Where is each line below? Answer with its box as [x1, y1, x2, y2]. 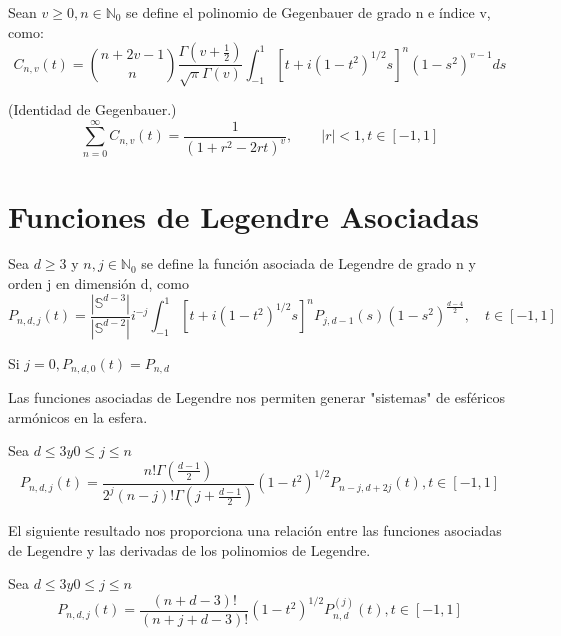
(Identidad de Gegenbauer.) [8, 98, 177, 119]
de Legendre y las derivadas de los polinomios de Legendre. [8, 539, 371, 560]
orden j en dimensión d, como [8, 273, 189, 294]
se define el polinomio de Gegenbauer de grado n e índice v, [126, 2, 491, 22]
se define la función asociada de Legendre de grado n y [141, 253, 476, 274]
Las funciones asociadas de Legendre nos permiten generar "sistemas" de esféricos [8, 386, 506, 407]
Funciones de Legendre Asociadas [8, 195, 479, 236]
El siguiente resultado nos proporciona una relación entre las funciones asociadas [8, 520, 502, 541]
